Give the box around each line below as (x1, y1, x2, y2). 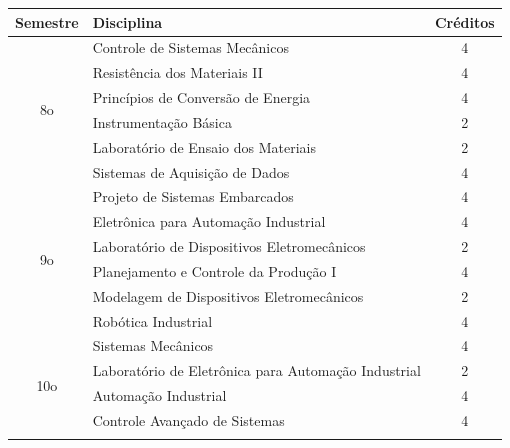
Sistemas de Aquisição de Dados (92, 161, 290, 182)
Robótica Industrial (92, 310, 213, 331)
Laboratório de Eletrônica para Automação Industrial (92, 360, 421, 381)
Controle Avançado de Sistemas (92, 410, 285, 430)
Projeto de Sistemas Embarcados (92, 186, 294, 207)
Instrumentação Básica (92, 111, 232, 132)
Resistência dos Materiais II (92, 62, 263, 83)
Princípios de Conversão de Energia (92, 87, 311, 108)
